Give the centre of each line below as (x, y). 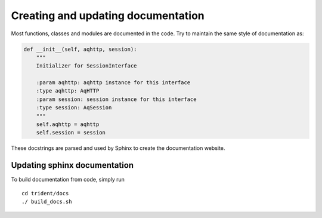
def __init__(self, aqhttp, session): (80, 49)
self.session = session (71, 133)
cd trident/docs (45, 193)
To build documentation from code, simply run (68, 180)
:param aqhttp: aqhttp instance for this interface (113, 83)
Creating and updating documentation (108, 16)
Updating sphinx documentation (72, 165)
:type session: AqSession (74, 108)
